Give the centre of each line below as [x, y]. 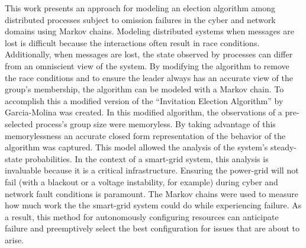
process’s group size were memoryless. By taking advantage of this [156, 123]
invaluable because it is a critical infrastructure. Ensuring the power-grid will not [152, 170]
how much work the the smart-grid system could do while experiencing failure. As [153, 205]
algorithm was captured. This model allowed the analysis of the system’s [136, 147]
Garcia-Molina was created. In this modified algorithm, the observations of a [144, 112]
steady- [283, 147]
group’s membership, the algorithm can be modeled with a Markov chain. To [144, 89]
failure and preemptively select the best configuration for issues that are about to [152, 228]
